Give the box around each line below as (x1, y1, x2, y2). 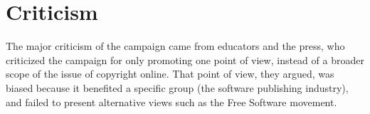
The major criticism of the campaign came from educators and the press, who (6, 38, 345, 53)
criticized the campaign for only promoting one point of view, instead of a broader (6, 52, 364, 67)
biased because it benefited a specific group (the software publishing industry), (6, 80, 349, 95)
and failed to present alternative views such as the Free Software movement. (6, 94, 337, 109)
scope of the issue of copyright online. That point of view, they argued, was (6, 66, 334, 81)
